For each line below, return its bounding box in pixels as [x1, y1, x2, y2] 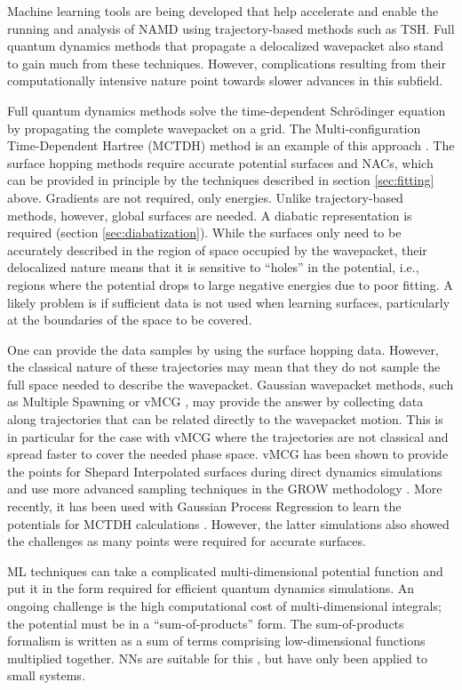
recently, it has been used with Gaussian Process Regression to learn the [7, 497, 402, 516]
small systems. [7, 666, 85, 685]
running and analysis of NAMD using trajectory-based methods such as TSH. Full [7, 19, 455, 37]
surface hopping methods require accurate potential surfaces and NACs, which [7, 153, 434, 172]
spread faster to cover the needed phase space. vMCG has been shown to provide [7, 445, 449, 463]
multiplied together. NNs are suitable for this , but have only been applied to [7, 648, 427, 667]
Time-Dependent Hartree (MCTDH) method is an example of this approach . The [7, 136, 455, 155]
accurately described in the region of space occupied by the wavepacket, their [7, 240, 427, 259]
